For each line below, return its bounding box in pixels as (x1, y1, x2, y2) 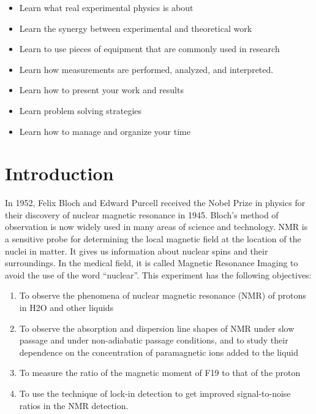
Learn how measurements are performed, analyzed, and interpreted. (19, 63, 274, 75)
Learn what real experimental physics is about (19, 1, 194, 13)
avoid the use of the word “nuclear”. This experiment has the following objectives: (5, 268, 312, 281)
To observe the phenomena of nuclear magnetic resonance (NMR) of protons (19, 289, 306, 302)
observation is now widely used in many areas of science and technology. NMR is (5, 220, 308, 233)
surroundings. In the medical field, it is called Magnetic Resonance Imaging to (5, 256, 298, 269)
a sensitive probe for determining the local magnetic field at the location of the (5, 232, 301, 245)
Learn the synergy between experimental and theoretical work (19, 21, 252, 34)
